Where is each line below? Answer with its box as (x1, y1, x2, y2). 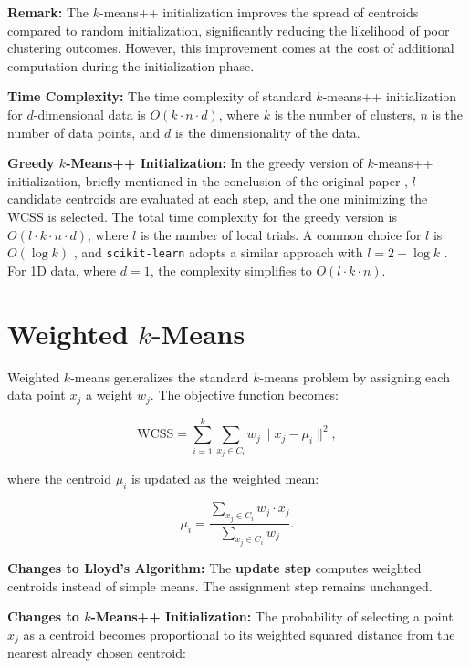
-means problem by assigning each (259, 367, 450, 386)
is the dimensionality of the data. (174, 122, 360, 141)
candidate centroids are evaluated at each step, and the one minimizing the (7, 189, 428, 208)
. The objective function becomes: (150, 385, 339, 404)
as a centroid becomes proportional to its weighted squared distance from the (23, 624, 455, 643)
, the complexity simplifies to (150, 260, 312, 279)
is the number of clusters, (274, 104, 416, 123)
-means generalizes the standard (70, 367, 249, 386)
